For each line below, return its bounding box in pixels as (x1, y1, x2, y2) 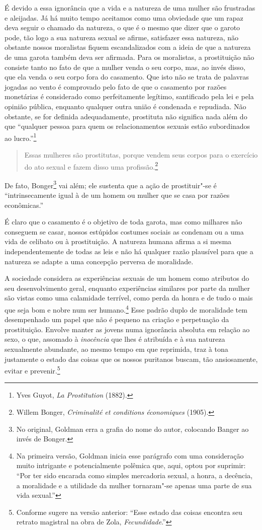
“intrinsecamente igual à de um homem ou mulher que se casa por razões (5, 190, 230, 200)
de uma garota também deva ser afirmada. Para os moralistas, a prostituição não (5, 51, 254, 62)
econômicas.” (5, 199, 44, 210)
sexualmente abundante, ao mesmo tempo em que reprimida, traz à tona (5, 344, 228, 354)
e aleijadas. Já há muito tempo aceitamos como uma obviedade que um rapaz (5, 12, 243, 23)
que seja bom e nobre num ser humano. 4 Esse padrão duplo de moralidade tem (5, 303, 247, 315)
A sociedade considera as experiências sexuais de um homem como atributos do (5, 273, 249, 283)
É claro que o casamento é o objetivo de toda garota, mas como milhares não (5, 216, 242, 227)
